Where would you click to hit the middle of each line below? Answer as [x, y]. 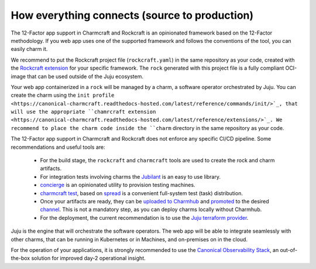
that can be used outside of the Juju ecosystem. [85, 76]
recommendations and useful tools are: [58, 147]
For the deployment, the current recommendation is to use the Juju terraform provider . [144, 217]
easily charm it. [29, 49]
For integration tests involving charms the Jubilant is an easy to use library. [130, 176]
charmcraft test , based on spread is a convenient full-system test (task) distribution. [141, 193]
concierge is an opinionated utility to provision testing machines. [118, 185]
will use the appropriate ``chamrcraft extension [83, 112]
